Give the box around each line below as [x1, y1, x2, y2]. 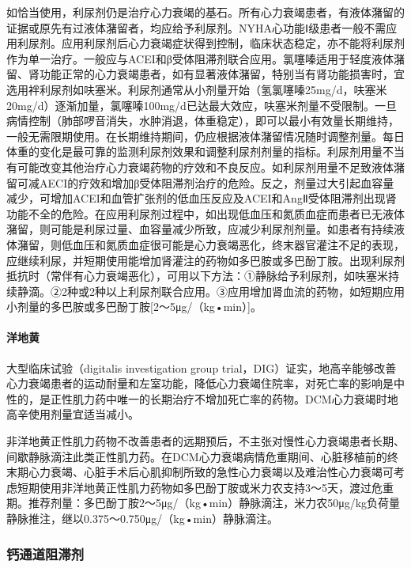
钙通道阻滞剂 [6, 543, 85, 563]
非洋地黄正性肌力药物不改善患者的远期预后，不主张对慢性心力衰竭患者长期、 [6, 433, 405, 449]
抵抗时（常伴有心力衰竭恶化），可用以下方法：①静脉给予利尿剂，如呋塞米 [6, 267, 388, 284]
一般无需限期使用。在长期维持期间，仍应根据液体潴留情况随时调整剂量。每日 [6, 127, 405, 144]
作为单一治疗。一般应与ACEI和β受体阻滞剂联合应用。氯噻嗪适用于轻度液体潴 [6, 50, 405, 66]
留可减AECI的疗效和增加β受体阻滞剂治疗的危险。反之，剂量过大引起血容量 [6, 174, 394, 191]
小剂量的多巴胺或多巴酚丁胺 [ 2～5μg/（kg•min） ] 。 [6, 298, 262, 315]
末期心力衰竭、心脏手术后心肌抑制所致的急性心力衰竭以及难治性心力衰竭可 [6, 464, 394, 480]
